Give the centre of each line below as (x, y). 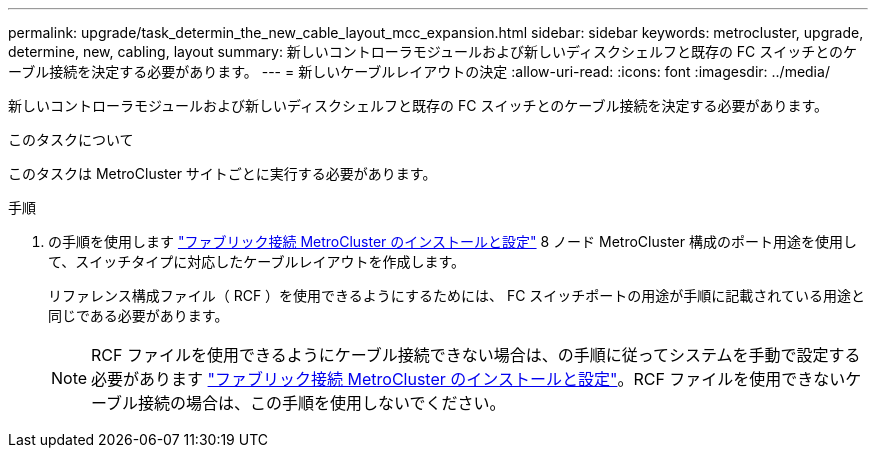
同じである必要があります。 (138, 315)
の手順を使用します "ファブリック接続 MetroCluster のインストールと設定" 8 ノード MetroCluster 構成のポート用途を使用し (452, 241)
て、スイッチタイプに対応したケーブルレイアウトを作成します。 (257, 261)
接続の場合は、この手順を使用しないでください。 (322, 403)
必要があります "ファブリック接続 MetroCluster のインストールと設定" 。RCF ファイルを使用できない (468, 379)
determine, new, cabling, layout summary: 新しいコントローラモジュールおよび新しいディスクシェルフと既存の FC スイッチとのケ (433, 51)
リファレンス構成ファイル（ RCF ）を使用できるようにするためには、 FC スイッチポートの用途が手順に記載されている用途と (456, 295)
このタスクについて (71, 139)
